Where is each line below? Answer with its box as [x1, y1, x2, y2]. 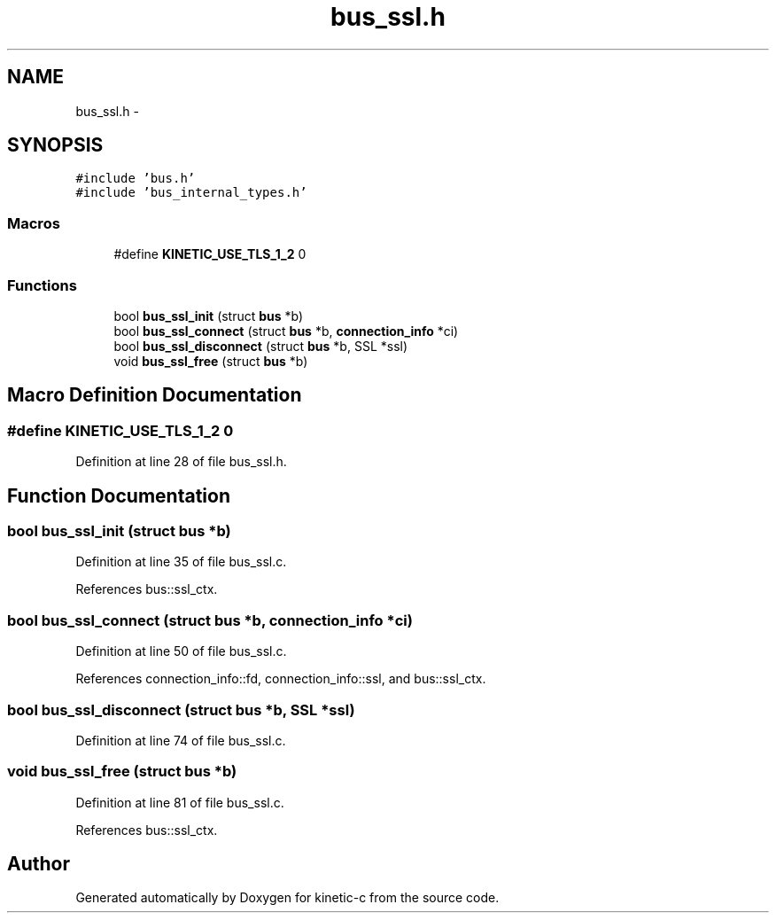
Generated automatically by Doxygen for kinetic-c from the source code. [75, 890, 500, 906]
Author [7, 853, 70, 876]
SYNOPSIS [7, 134, 104, 157]
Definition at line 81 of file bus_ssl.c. [75, 794, 284, 810]
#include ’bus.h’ [75, 171, 196, 186]
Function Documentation [7, 484, 230, 507]
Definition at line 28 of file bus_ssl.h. [75, 454, 287, 470]
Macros [7, 214, 60, 232]
